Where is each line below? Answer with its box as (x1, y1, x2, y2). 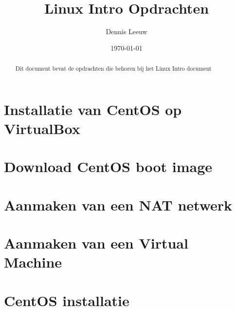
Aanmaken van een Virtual (4, 233, 188, 253)
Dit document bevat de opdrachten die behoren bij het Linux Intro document (15, 64, 212, 73)
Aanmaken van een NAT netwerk (4, 194, 233, 214)
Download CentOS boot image (4, 156, 213, 176)
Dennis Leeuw (106, 26, 147, 37)
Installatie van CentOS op (4, 99, 182, 119)
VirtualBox (4, 118, 80, 138)
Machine (4, 252, 62, 272)
